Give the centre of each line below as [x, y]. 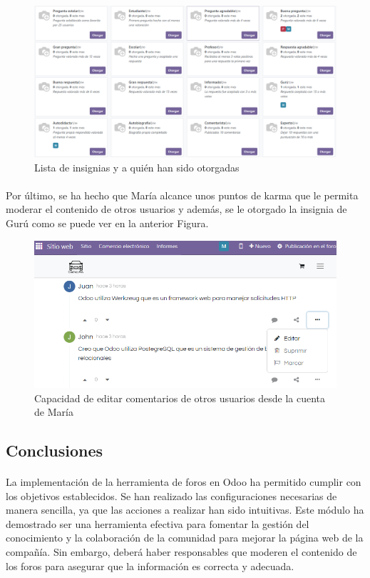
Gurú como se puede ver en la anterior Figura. [107, 223]
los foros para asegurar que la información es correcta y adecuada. [150, 565]
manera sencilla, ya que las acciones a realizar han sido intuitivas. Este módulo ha [185, 510]
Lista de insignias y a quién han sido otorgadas [137, 167]
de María [54, 412]
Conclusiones [55, 450]
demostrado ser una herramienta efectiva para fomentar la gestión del [158, 523]
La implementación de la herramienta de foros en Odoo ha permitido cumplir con [184, 482]
